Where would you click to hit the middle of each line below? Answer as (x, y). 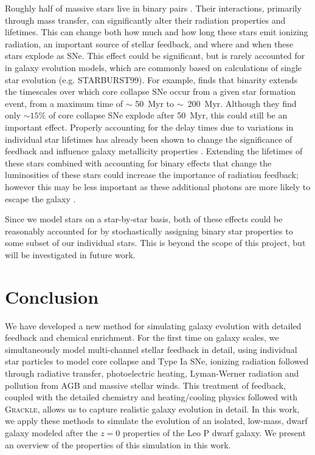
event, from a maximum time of (64, 103)
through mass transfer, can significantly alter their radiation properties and (145, 20)
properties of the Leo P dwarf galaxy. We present (214, 432)
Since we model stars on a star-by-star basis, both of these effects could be (144, 219)
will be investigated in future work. (70, 254)
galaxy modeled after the (51, 432)
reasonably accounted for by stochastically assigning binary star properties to (149, 231)
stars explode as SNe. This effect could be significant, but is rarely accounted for (155, 56)
